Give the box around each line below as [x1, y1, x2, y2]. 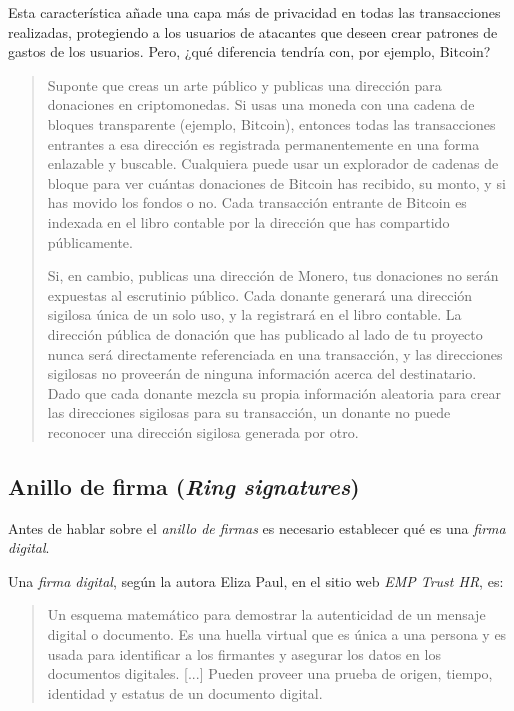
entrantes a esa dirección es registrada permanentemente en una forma [47, 133, 480, 154]
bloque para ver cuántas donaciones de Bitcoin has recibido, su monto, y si [47, 172, 506, 193]
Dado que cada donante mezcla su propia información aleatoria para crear [47, 382, 501, 403]
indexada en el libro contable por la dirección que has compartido [47, 211, 450, 232]
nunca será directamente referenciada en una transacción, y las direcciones [47, 343, 503, 364]
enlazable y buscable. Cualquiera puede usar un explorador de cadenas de [47, 153, 499, 174]
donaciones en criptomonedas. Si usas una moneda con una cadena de [47, 94, 475, 115]
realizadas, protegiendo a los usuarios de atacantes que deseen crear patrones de [8, 21, 498, 42]
